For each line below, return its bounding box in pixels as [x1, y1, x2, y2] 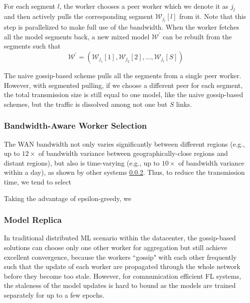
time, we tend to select [4, 176, 71, 186]
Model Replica [4, 214, 62, 226]
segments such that [4, 41, 61, 51]
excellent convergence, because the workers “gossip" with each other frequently [4, 252, 237, 262]
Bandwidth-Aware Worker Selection [4, 119, 147, 132]
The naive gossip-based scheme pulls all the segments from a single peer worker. [4, 70, 241, 80]
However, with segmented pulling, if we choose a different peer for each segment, [4, 80, 243, 90]
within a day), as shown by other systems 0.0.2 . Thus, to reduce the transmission [4, 167, 245, 177]
